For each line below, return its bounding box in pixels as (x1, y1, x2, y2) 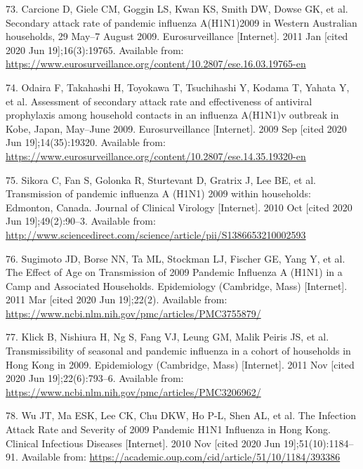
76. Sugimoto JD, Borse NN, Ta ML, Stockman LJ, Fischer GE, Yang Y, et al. (6, 251, 345, 265)
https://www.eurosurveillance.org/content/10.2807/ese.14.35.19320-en (6, 148, 306, 163)
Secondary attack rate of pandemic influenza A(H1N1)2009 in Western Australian (6, 15, 357, 29)
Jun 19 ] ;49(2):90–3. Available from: (6, 213, 156, 228)
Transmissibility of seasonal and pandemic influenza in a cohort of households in (6, 343, 351, 358)
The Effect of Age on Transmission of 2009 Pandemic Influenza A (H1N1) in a (6, 265, 343, 279)
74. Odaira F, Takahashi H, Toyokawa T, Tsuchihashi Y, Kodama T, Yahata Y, (6, 79, 350, 94)
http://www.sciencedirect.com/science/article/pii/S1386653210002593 (6, 227, 306, 242)
